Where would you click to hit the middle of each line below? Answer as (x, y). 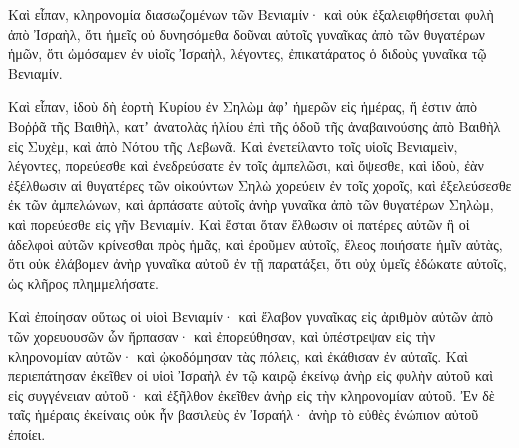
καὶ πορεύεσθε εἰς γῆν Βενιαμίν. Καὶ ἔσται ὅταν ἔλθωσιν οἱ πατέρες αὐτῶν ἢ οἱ (239, 223)
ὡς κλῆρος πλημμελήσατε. (83, 282)
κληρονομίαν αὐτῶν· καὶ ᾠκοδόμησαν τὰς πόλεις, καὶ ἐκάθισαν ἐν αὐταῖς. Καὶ (238, 355)
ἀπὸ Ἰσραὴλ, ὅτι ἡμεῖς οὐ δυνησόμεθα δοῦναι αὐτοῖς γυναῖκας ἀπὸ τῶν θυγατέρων (246, 33)
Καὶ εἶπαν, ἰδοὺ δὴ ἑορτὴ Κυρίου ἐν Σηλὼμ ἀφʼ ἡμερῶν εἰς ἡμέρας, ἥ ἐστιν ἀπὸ (243, 106)
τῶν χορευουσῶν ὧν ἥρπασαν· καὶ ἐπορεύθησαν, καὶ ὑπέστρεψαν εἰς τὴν (221, 335)
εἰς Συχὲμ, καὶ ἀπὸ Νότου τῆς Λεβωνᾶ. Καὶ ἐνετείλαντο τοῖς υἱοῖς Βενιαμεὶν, (233, 145)
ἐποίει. (27, 433)
